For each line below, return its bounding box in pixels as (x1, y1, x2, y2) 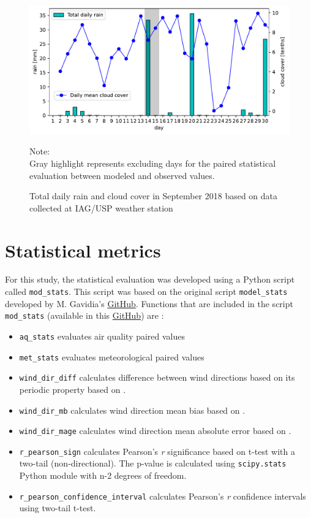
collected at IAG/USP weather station (29, 201, 173, 214)
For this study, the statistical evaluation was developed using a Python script (5, 273, 295, 286)
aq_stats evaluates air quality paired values (19, 329, 185, 342)
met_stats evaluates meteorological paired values (19, 350, 204, 363)
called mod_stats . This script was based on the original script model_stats (5, 285, 288, 298)
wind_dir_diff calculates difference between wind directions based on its (19, 371, 295, 384)
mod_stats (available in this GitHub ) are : (5, 309, 164, 322)
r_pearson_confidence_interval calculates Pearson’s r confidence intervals (19, 489, 306, 502)
